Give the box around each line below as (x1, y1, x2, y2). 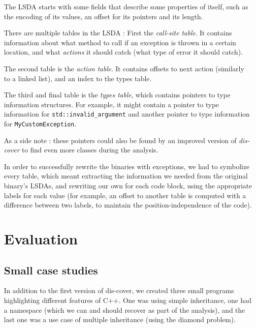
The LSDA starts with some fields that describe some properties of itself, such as (4, 1, 248, 11)
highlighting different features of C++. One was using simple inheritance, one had (4, 295, 252, 305)
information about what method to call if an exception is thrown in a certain (4, 37, 236, 47)
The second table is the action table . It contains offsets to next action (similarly (4, 63, 244, 73)
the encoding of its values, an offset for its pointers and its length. (4, 11, 203, 21)
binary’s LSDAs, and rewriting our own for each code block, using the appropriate (4, 180, 252, 191)
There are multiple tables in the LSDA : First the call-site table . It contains (4, 28, 232, 38)
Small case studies (4, 262, 98, 277)
